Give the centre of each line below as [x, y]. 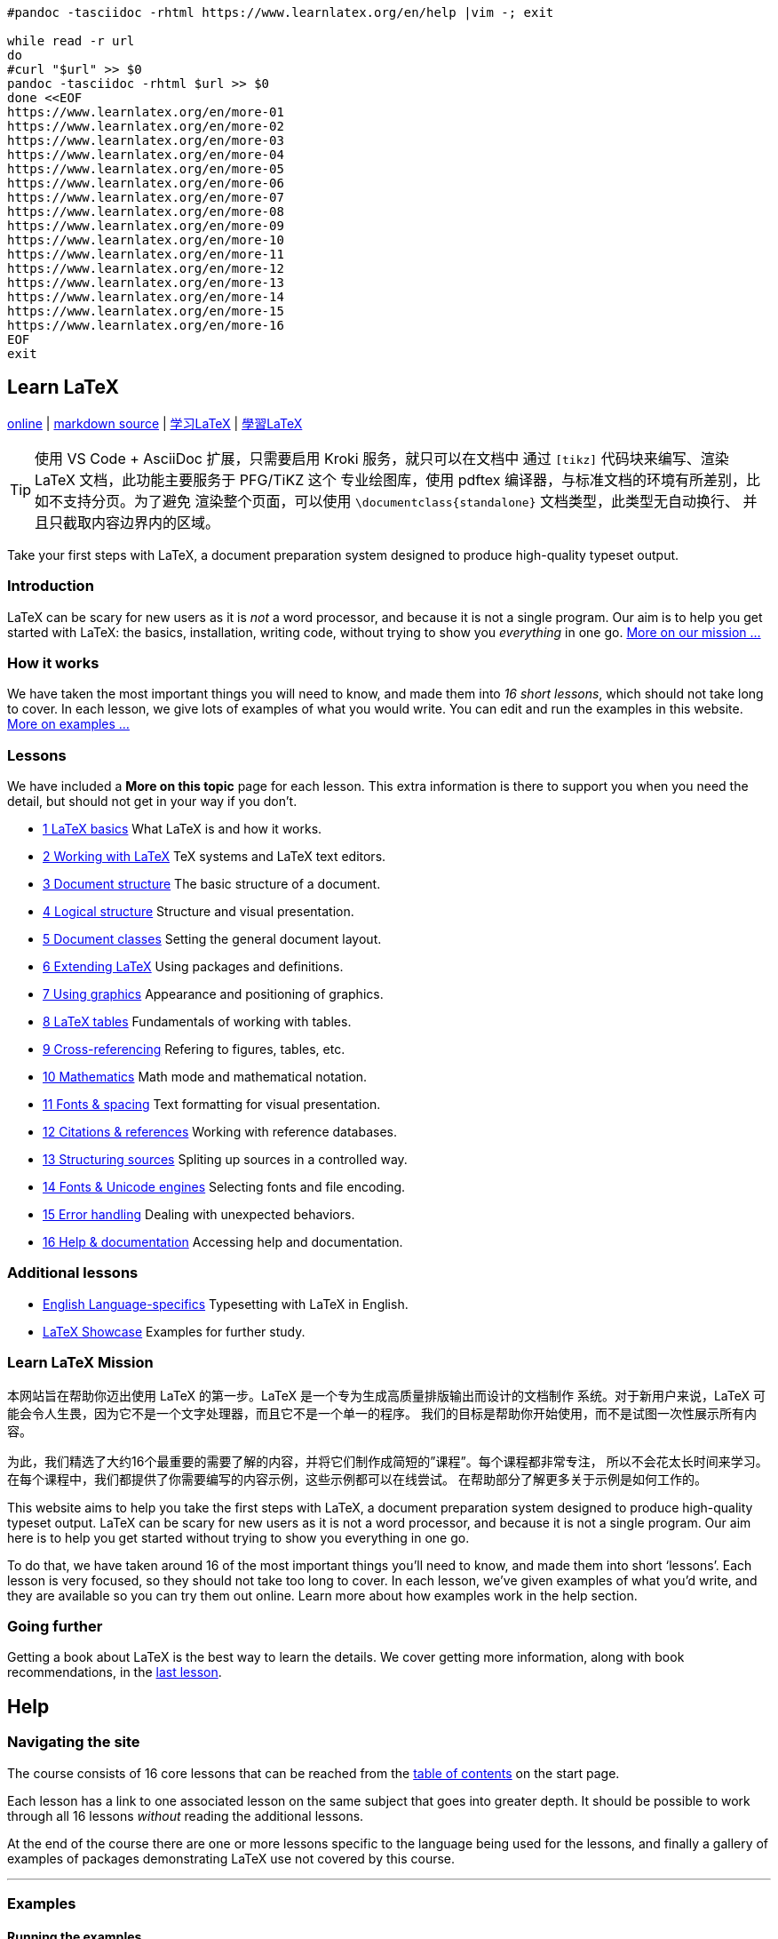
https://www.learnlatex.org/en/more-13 [146, 283]
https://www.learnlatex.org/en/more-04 [146, 155]
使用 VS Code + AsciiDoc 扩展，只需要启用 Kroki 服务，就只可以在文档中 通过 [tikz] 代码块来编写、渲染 [382, 458]
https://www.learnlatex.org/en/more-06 [146, 183]
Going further [55, 1626]
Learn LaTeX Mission [80, 1363]
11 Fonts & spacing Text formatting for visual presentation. [212, 1105]
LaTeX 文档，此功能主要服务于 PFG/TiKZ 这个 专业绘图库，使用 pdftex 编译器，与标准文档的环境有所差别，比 [397, 479]
